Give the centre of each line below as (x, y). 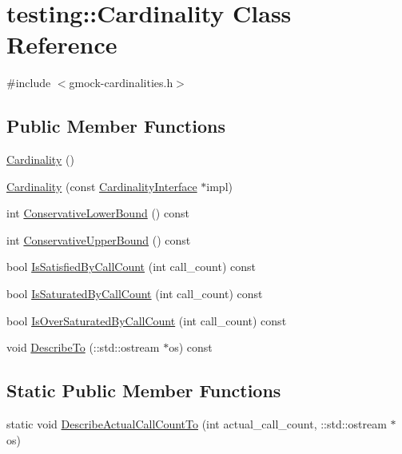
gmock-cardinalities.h (121, 83)
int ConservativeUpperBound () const (99, 239)
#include (29, 83)
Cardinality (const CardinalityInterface (102, 186)
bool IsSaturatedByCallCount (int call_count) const (135, 294)
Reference (62, 44)
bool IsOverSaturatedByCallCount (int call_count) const (147, 320)
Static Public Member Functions (144, 390)
